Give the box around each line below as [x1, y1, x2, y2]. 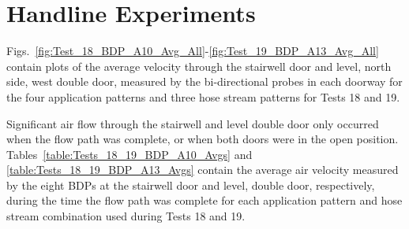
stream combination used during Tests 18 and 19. [6, 208, 246, 224]
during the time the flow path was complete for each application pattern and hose [6, 192, 403, 209]
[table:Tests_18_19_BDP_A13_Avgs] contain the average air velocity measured [6, 161, 399, 178]
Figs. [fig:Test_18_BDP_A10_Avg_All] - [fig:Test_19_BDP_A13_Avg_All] [6, 42, 379, 59]
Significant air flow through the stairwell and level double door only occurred [6, 115, 379, 131]
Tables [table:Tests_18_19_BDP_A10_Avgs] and [6, 146, 253, 162]
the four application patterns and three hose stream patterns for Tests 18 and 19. [6, 88, 400, 105]
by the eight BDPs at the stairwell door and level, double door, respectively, [6, 176, 375, 193]
